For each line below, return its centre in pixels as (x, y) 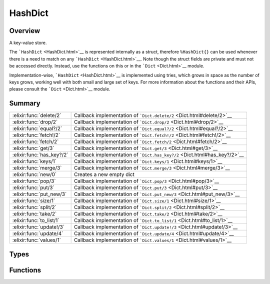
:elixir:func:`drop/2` (35, 122)
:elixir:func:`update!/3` (38, 227)
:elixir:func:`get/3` (33, 148)
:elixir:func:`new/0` (34, 174)
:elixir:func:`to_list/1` (36, 220)
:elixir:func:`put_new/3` (39, 194)
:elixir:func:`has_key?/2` (40, 155)
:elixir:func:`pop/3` (34, 181)
